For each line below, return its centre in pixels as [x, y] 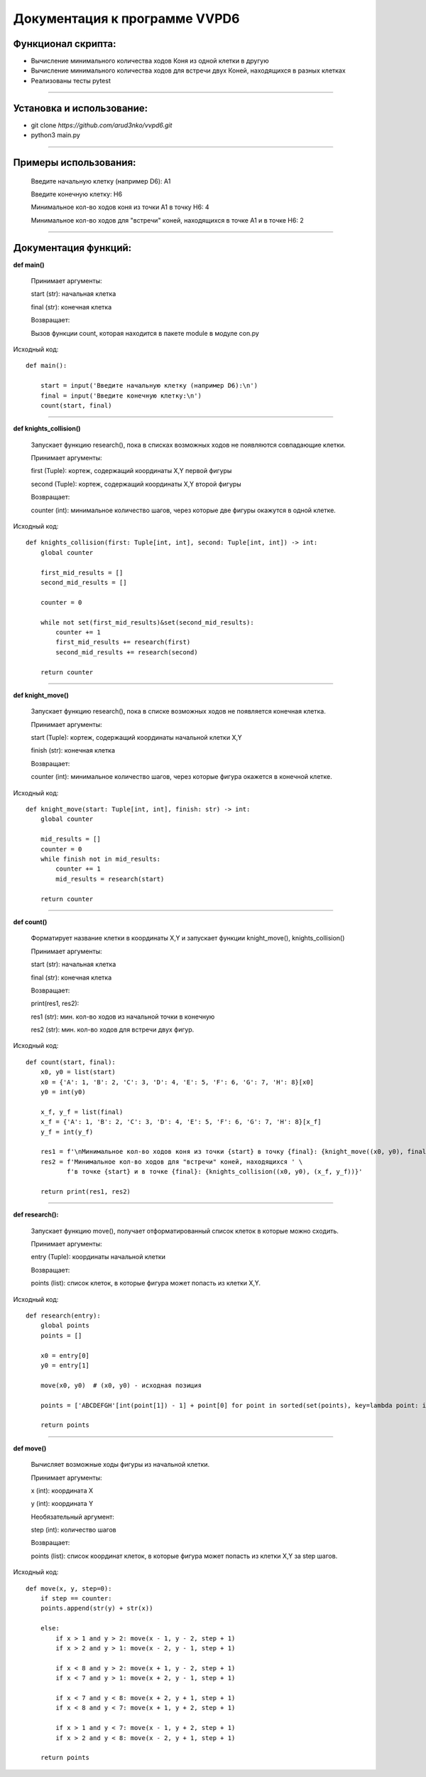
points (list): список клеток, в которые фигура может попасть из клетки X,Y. [146, 1283]
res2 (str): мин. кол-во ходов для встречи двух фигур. [113, 1030]
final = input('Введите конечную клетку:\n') [121, 396]
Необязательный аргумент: [73, 1517]
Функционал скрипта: [65, 44]
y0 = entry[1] [65, 1365]
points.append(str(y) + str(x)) [97, 1608]
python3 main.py [56, 135]
